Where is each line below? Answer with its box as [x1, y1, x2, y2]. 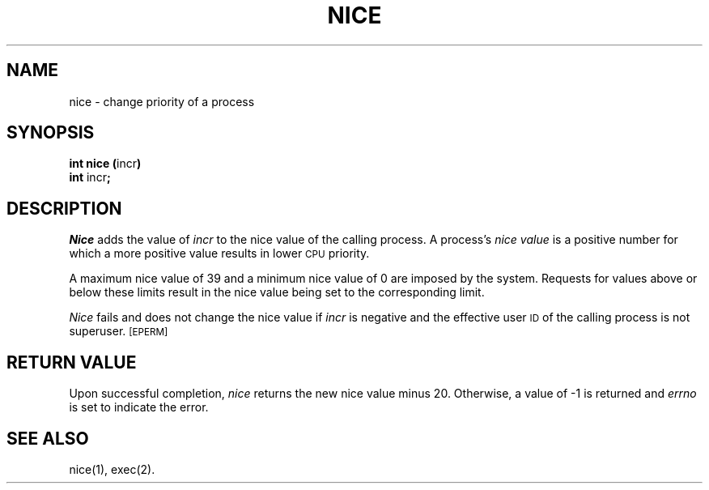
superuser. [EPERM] [69, 324, 168, 339]
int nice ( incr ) [69, 156, 142, 171]
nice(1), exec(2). [69, 462, 155, 476]
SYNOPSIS [6, 122, 95, 143]
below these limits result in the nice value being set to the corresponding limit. [69, 285, 485, 300]
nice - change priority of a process [69, 94, 255, 109]
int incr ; [69, 170, 111, 185]
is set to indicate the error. [69, 400, 209, 415]
